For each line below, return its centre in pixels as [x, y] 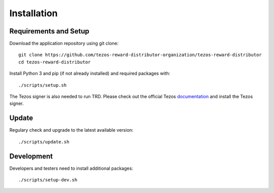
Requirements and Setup [49, 31]
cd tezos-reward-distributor [55, 62]
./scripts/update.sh [44, 142]
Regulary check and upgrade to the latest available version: [72, 130]
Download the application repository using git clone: [64, 44]
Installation [33, 13]
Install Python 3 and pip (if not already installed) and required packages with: [90, 73]
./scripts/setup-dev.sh [48, 180]
